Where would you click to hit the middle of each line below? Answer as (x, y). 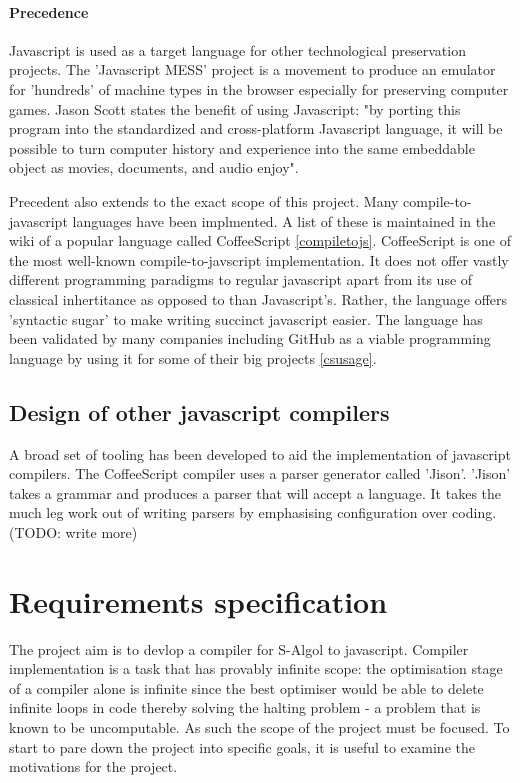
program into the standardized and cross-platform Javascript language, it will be (256, 128)
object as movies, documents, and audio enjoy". (154, 167)
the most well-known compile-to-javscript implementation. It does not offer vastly (259, 259)
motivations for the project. (93, 766)
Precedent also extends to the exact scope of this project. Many (204, 200)
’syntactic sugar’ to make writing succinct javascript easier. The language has (246, 318)
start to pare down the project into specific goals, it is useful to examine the (242, 746)
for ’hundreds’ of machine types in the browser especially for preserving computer (259, 88)
